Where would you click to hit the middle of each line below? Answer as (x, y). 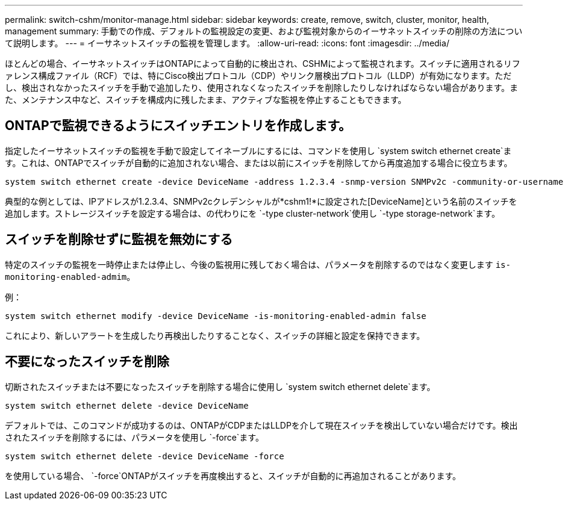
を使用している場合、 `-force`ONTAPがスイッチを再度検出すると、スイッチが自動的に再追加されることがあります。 (233, 476)
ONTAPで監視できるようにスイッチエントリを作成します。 (178, 126)
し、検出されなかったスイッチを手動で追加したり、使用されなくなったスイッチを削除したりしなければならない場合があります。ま (262, 88)
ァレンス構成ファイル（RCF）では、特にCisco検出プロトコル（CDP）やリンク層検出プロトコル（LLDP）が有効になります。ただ (258, 76)
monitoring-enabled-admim (66, 277)
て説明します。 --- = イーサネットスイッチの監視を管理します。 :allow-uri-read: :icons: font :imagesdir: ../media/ (227, 43)
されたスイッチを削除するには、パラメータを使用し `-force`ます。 (134, 437)
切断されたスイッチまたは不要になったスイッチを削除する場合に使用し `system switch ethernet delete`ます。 (220, 386)
